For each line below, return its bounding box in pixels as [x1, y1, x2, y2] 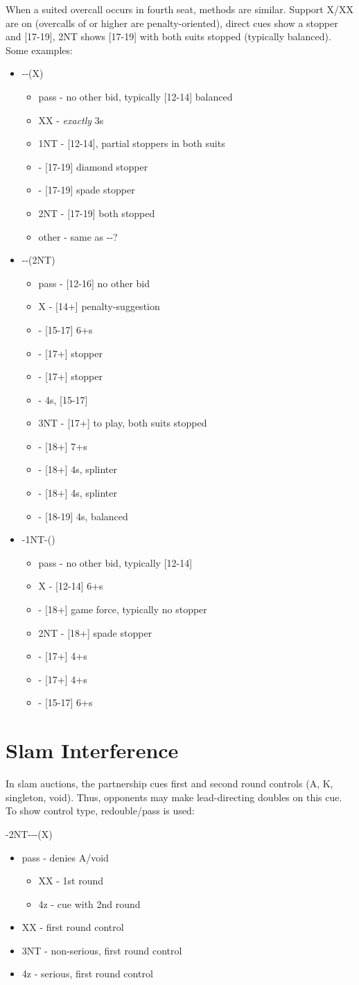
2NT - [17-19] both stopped [38, 205, 155, 220]
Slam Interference [6, 736, 179, 764]
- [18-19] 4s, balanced [38, 508, 128, 523]
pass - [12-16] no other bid [38, 275, 150, 290]
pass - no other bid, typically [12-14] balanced [38, 89, 233, 103]
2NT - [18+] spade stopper [38, 625, 152, 640]
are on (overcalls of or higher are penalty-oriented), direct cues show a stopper [6, 15, 338, 30]
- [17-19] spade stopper [38, 182, 135, 197]
